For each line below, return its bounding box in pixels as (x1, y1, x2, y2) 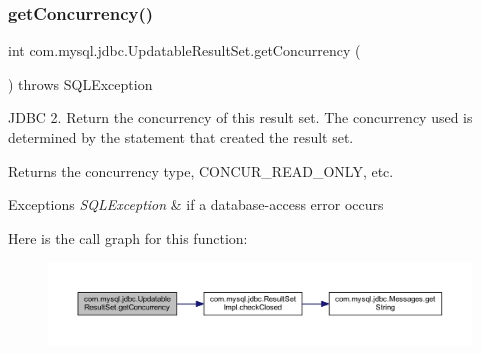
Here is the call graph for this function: (8, 227, 248, 248)
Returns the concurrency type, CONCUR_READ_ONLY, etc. (8, 160, 394, 181)
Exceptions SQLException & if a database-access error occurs (8, 194, 384, 215)
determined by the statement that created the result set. (8, 127, 354, 147)
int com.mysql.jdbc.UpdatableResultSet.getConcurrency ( (8, 40, 361, 61)
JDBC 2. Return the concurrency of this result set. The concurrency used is (8, 107, 473, 128)
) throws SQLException (8, 73, 153, 94)
